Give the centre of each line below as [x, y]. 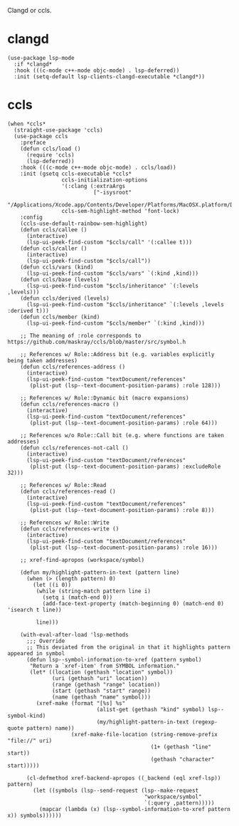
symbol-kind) [27, 716]
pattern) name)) [50, 728]
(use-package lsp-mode [41, 58]
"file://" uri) [30, 741]
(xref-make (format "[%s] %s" [81, 703]
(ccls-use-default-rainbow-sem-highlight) [84, 224]
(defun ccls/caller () [54, 249]
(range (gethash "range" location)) [106, 684]
